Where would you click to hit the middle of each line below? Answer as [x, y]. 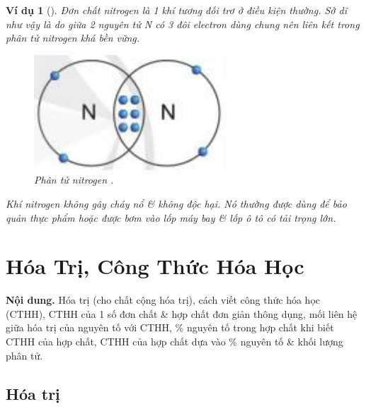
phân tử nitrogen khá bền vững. [73, 38]
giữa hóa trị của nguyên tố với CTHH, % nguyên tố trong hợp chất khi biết [170, 327]
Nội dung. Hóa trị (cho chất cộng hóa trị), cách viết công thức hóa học [163, 300]
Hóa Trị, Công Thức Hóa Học [155, 266]
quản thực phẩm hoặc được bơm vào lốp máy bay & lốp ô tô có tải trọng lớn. [171, 217]
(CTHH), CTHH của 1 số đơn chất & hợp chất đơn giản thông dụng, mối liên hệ [182, 313]
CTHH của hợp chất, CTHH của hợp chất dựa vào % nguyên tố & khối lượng [175, 342]
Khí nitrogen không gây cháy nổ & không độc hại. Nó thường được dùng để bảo [176, 203]
